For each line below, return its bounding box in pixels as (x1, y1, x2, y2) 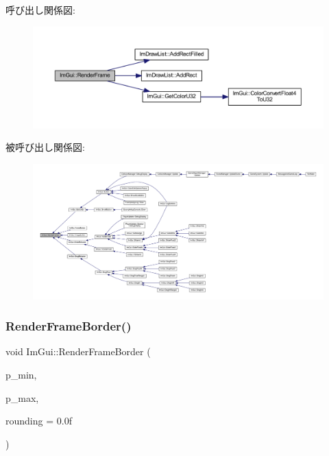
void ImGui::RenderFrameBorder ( (5, 344, 151, 359)
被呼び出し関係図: (5, 140, 85, 154)
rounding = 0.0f (5, 413, 72, 428)
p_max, (5, 390, 39, 405)
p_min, (5, 367, 37, 381)
